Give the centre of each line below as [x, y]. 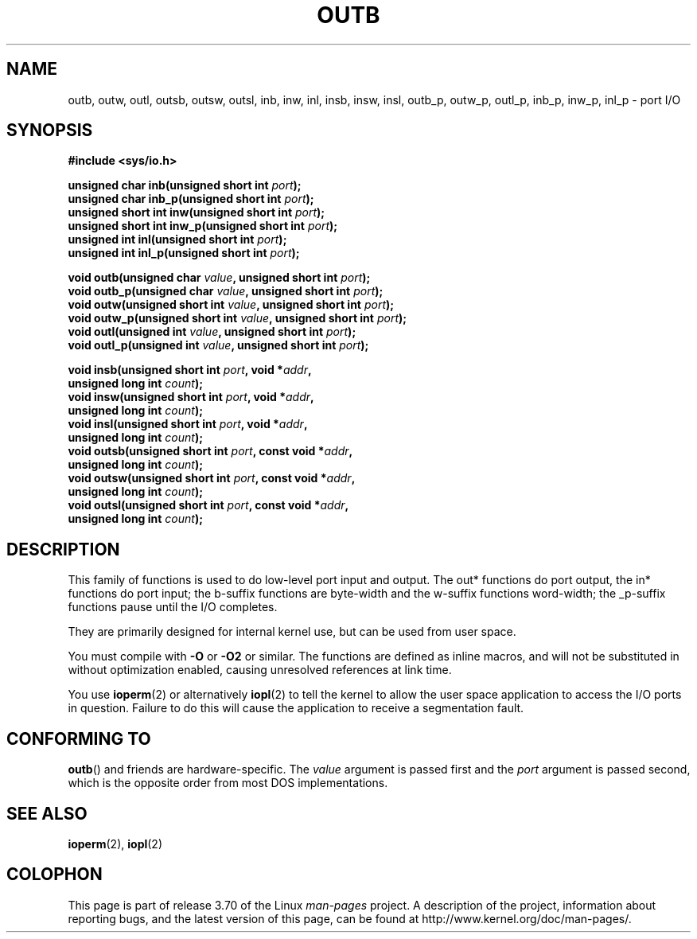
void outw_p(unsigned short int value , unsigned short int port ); [238, 318]
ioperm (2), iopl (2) [115, 844]
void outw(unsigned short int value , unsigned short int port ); [231, 305]
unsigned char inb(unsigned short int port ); [185, 185]
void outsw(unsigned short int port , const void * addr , [212, 478]
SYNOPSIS [50, 131]
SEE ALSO [47, 813]
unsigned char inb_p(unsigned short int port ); [191, 199]
